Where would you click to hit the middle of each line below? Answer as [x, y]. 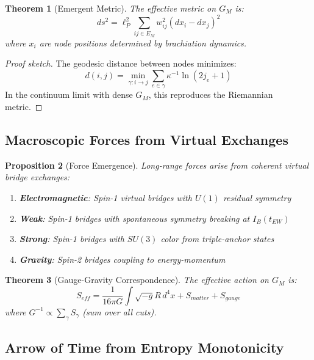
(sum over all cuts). [120, 311]
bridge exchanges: [37, 177]
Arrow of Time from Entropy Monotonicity [145, 347]
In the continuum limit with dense [69, 94]
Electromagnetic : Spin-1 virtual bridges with [105, 197]
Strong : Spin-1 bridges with [72, 239]
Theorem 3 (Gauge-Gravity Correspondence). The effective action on [137, 280]
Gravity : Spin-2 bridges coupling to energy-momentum [122, 259]
